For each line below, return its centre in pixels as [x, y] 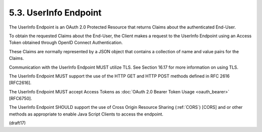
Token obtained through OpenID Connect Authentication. [66, 43]
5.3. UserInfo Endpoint [55, 13]
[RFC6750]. [21, 99]
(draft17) [17, 123]
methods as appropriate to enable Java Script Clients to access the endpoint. [86, 114]
